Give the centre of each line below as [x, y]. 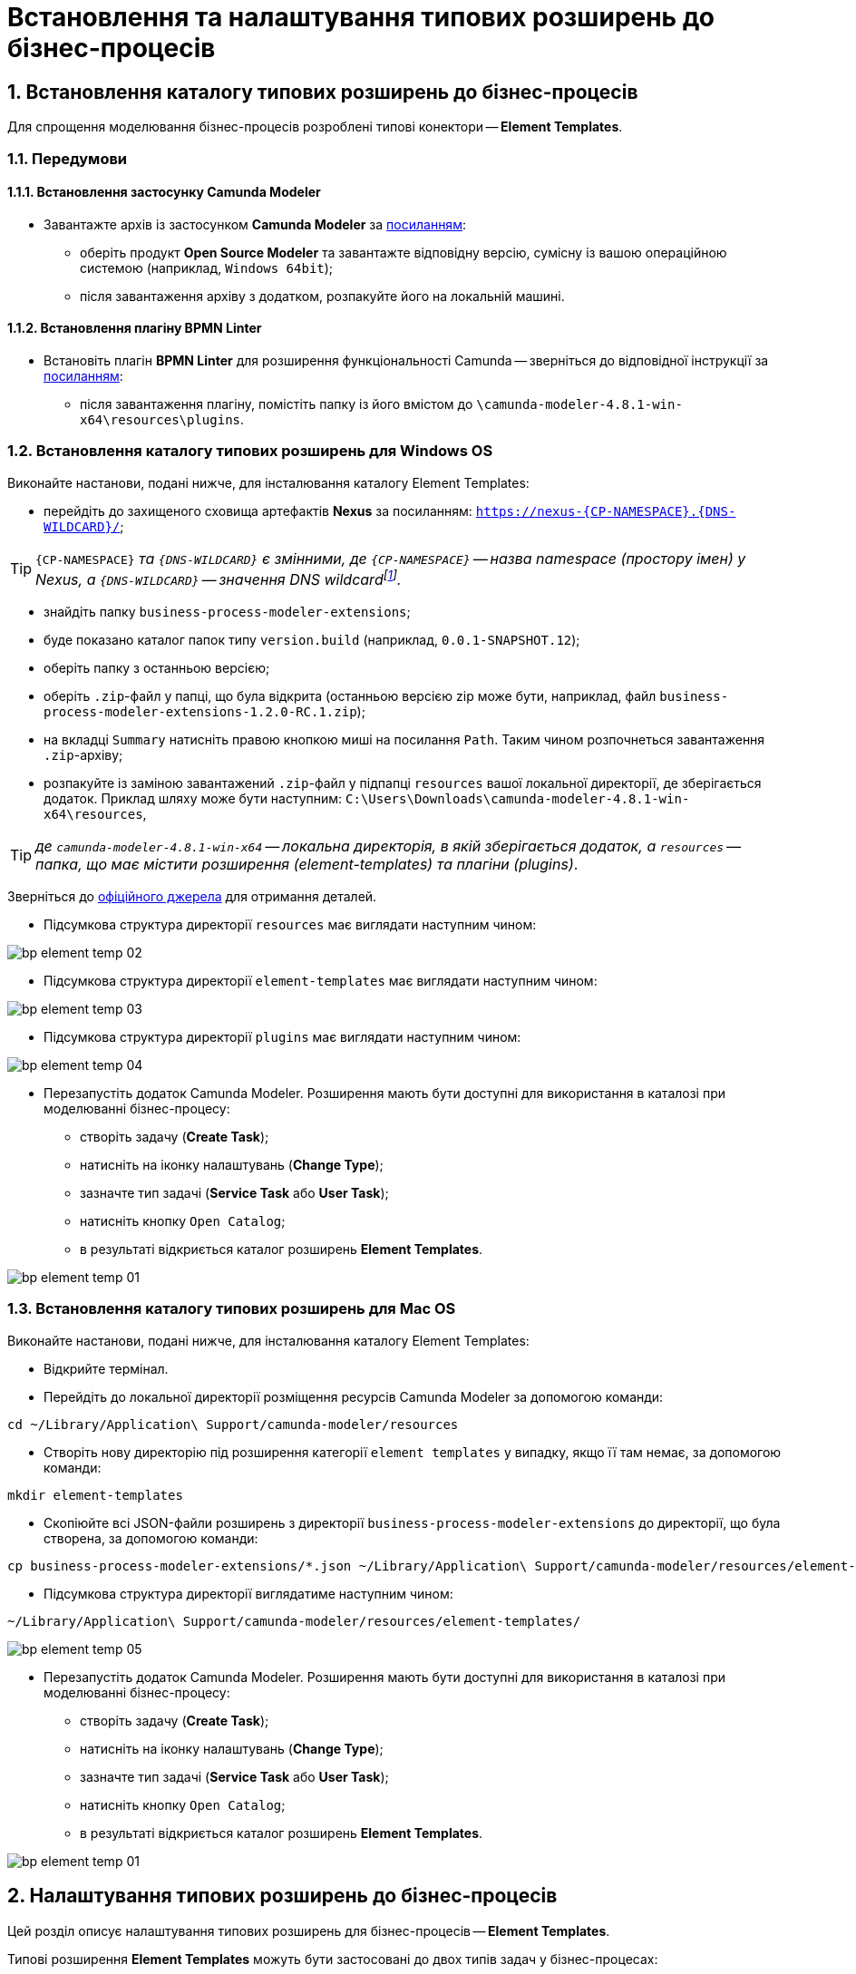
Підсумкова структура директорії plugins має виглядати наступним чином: [282, 1037]
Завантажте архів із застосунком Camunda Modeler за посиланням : [255, 224]
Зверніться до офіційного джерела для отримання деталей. [192, 897]
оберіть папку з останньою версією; [157, 668]
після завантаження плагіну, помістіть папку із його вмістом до [277, 404]
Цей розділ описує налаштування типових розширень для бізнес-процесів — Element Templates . [309, 1930]
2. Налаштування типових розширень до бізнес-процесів [282, 1896]
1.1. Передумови [68, 158]
